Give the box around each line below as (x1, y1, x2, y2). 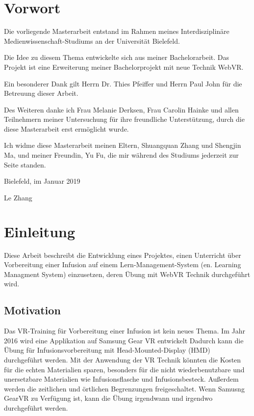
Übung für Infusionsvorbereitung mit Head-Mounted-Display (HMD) (4, 345, 210, 355)
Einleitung (4, 221, 76, 241)
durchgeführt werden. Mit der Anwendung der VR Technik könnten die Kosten (4, 354, 241, 364)
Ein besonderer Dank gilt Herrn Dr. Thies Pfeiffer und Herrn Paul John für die (4, 78, 242, 88)
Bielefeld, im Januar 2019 (4, 176, 80, 186)
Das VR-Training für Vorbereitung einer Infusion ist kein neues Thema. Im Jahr (4, 326, 245, 336)
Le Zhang (4, 192, 32, 202)
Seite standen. (4, 159, 46, 169)
